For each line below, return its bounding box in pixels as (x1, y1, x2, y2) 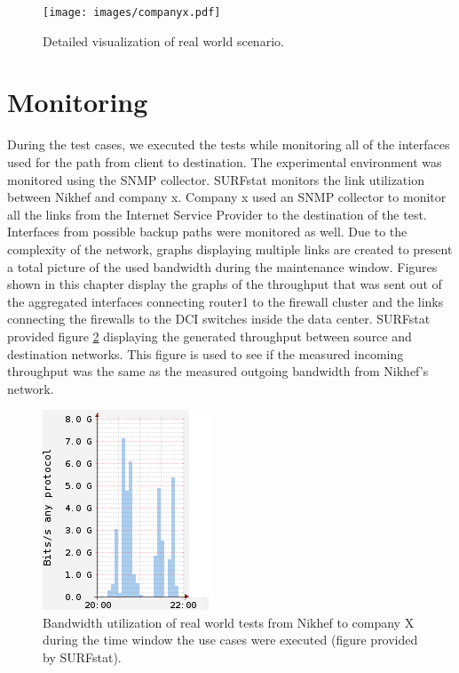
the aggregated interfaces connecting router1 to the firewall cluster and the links (7, 292, 444, 310)
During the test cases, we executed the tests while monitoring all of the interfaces (7, 135, 450, 154)
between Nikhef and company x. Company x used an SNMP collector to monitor (7, 188, 447, 206)
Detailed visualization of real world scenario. (43, 31, 284, 50)
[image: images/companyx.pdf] (43, 6, 221, 19)
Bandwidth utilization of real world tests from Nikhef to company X (43, 613, 415, 631)
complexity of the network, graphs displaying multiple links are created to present (7, 239, 453, 258)
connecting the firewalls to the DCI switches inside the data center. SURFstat (7, 309, 431, 328)
